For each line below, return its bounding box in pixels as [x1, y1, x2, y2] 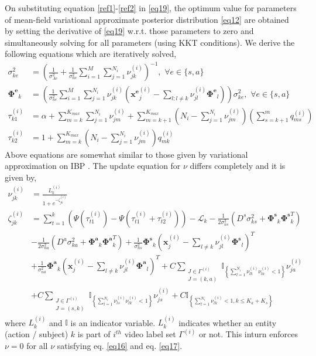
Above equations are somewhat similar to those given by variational [5, 148, 248, 160]
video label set [124, 328, 176, 340]
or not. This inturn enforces [198, 328, 298, 340]
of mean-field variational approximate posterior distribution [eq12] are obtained [5, 13, 289, 25]
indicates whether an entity [178, 316, 277, 328]
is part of [77, 328, 111, 340]
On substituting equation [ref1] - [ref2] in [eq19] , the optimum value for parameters [5, 2, 297, 13]
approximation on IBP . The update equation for [5, 160, 181, 172]
